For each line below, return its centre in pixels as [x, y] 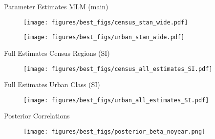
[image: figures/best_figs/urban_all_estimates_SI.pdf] [116, 100]
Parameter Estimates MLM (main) [56, 6]
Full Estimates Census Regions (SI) [57, 53]
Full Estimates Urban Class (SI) [52, 84]
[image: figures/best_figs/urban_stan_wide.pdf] [104, 37]
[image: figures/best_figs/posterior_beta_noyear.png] [115, 132]
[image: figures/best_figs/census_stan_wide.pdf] [106, 22]
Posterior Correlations [37, 116]
